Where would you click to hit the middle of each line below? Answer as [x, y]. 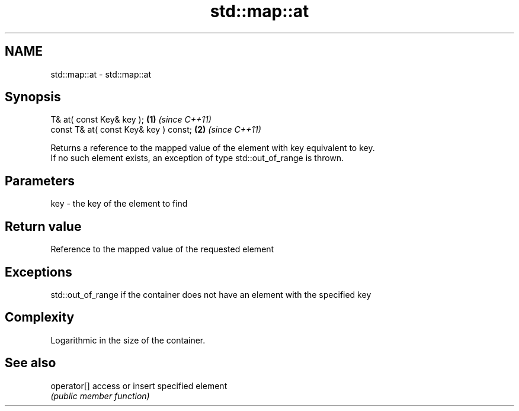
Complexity [40, 317]
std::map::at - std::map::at [101, 74]
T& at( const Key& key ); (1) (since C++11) [131, 120]
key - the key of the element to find [119, 204]
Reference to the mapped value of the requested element [162, 249]
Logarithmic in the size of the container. [128, 340]
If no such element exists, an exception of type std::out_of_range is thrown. [197, 158]
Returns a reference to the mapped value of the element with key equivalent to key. [213, 148]
